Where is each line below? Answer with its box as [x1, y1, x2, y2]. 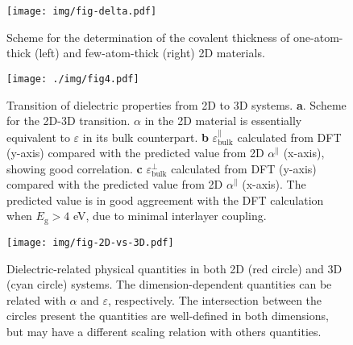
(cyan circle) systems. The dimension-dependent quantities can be [6, 276, 332, 293]
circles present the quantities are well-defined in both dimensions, [6, 307, 329, 324]
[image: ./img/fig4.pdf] [6, 73, 139, 85]
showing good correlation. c [6, 160, 143, 177]
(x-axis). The [242, 176, 306, 193]
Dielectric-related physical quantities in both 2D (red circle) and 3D [6, 260, 343, 276]
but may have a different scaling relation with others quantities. [6, 322, 322, 339]
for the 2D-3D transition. [6, 112, 131, 129]
